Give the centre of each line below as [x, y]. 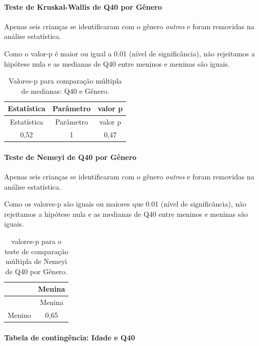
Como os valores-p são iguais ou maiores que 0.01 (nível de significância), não [125, 204]
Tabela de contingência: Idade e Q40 [70, 337]
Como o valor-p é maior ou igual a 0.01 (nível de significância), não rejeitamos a [130, 53]
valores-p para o [37, 241]
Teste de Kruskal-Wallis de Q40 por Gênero [83, 6]
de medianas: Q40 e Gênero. [65, 90]
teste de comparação [36, 251]
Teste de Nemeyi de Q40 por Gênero [70, 157]
